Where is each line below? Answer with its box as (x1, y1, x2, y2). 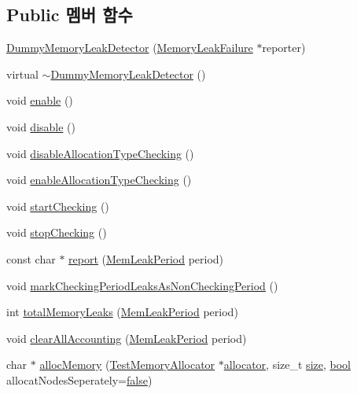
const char (6, 250, 56, 267)
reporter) (262, 39, 306, 56)
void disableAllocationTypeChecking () (6, 145, 194, 161)
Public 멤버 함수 (6, 2, 133, 27)
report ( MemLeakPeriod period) (68, 250, 224, 267)
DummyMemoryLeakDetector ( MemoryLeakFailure (6, 39, 253, 56)
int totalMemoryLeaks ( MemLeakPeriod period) (6, 304, 238, 320)
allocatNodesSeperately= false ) (6, 371, 153, 388)
